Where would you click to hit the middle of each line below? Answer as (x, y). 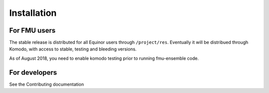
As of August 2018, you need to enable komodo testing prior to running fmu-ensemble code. (104, 58)
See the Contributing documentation (47, 84)
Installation (33, 13)
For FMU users (32, 30)
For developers (33, 72)
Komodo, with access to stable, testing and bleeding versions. (73, 49)
